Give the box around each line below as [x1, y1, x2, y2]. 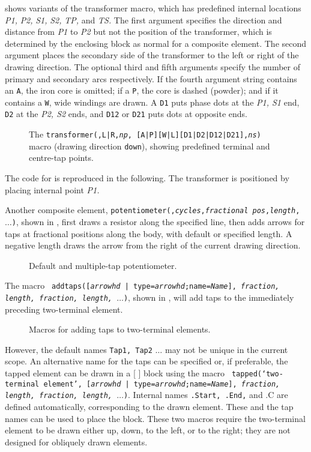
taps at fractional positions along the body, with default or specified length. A [5, 227, 292, 240]
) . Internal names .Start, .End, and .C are [123, 388, 288, 401]
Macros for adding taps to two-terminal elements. [29, 323, 211, 336]
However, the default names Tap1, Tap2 [5, 343, 152, 355]
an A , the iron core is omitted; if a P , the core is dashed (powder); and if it [5, 84, 279, 97]
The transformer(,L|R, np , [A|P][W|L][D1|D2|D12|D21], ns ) [29, 128, 261, 140]
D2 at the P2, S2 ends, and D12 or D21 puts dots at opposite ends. [5, 107, 247, 120]
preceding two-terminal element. [5, 303, 123, 315]
